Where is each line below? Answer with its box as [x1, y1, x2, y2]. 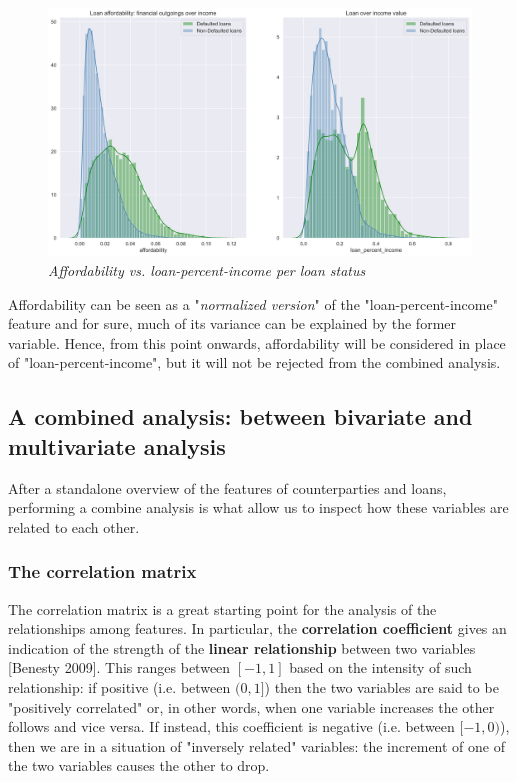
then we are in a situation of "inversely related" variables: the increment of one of [8, 735, 505, 756]
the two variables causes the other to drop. [8, 755, 270, 776]
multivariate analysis [8, 430, 226, 461]
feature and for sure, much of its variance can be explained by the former [8, 313, 456, 334]
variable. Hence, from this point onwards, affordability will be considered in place [8, 332, 506, 353]
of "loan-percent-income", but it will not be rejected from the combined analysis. [8, 352, 501, 373]
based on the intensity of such [289, 657, 472, 678]
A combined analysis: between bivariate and [8, 401, 473, 432]
